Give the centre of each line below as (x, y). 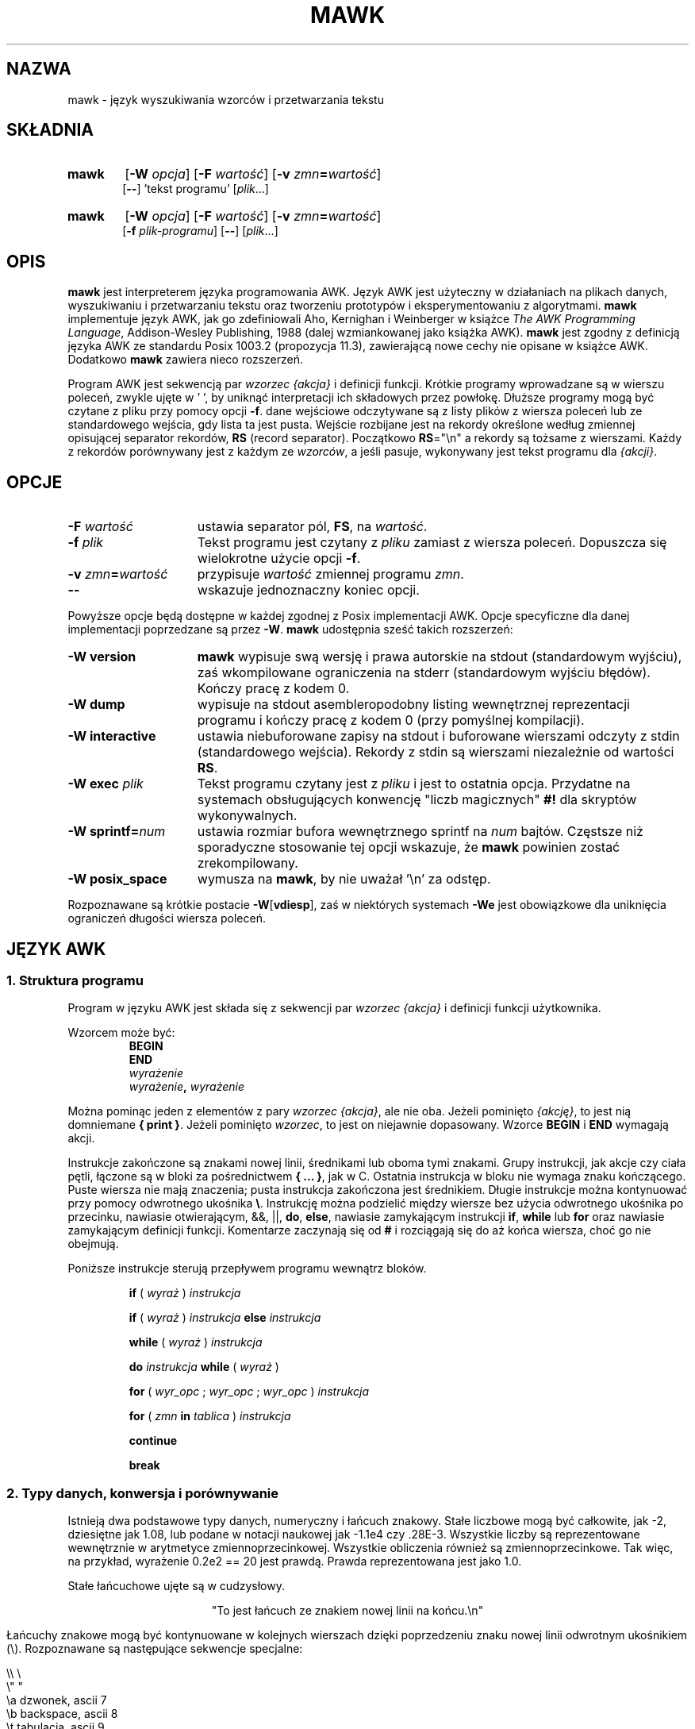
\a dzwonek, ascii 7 (57, 1700)
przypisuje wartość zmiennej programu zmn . (330, 574)
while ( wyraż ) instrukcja (196, 1342)
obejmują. (93, 1244)
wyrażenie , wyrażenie (187, 1087)
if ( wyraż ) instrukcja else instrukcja (225, 1318)
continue (153, 1441)
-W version (102, 657)
